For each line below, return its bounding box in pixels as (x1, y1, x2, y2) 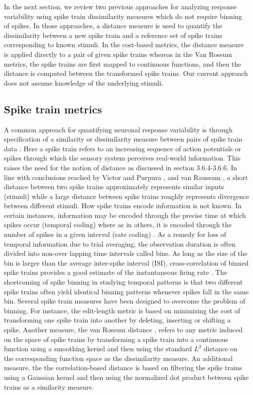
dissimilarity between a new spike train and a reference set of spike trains (4, 30, 223, 40)
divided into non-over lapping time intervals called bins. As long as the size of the (4, 248, 248, 258)
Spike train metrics (4, 101, 102, 116)
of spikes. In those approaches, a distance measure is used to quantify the (4, 20, 223, 31)
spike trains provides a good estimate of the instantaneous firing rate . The (4, 267, 227, 277)
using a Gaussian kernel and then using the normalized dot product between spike (4, 372, 249, 382)
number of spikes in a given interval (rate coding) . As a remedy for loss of (4, 229, 226, 239)
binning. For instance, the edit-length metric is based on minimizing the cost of (4, 305, 240, 315)
